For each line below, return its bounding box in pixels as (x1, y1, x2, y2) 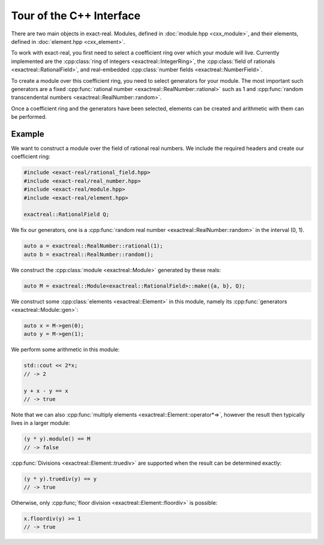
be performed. (11, 113, 47, 121)
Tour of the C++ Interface (11, 9, 141, 22)
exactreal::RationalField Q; (23, 211, 110, 218)
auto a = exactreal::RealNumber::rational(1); (23, 243, 163, 249)
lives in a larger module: (11, 420, 70, 427)
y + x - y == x (23, 387, 68, 394)
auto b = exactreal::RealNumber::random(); (23, 251, 154, 258)
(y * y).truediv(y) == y (23, 475, 97, 482)
